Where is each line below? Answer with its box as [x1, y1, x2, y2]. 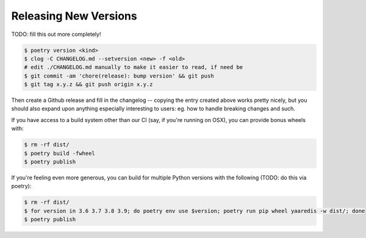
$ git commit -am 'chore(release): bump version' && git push [24, 72, 214, 79]
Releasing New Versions [11, 9, 137, 23]
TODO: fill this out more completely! [11, 31, 101, 38]
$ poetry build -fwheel [24, 150, 96, 157]
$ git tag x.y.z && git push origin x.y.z [24, 81, 153, 88]
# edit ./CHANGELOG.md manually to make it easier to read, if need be [24, 64, 243, 71]
